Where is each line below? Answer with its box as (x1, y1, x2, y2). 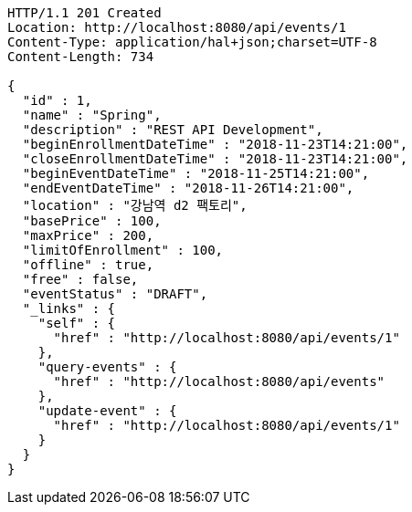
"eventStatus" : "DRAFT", (22, 287, 208, 301)
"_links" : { (22, 301, 116, 316)
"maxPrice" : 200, (22, 228, 154, 243)
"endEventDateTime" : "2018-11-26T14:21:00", (22, 181, 354, 195)
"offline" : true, (22, 257, 154, 272)
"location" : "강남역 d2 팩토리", (22, 198, 248, 213)
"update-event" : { (37, 403, 177, 418)
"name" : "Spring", (22, 108, 162, 122)
